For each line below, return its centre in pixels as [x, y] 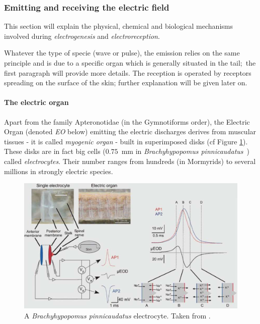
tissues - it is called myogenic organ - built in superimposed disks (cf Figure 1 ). [126, 141]
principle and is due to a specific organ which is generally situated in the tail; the [130, 63]
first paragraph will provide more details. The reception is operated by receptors [128, 72]
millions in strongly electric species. [59, 171]
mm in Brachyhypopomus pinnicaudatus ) [185, 151]
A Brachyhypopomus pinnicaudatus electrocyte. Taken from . [117, 315]
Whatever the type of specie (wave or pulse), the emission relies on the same [122, 53]
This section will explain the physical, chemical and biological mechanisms [118, 26]
